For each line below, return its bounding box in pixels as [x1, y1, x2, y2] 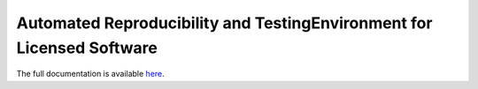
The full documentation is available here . [16, 69, 166, 79]
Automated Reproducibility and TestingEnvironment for [16, 13, 433, 33]
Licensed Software [16, 38, 158, 57]
